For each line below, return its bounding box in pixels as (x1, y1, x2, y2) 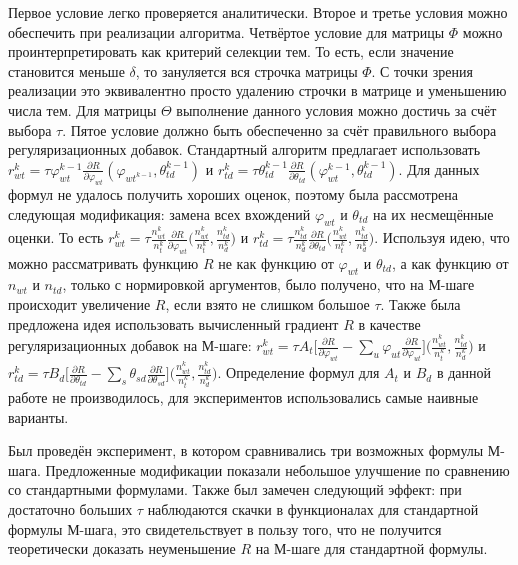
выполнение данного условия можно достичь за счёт (176, 99, 497, 120)
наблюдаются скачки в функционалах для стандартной (147, 498, 479, 519)
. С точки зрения (371, 60, 473, 81)
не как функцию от (218, 252, 334, 273)
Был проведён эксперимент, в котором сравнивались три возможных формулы (8, 440, 484, 461)
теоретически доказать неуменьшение (8, 538, 236, 559)
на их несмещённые (373, 203, 494, 224)
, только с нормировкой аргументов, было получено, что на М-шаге (62, 274, 475, 295)
